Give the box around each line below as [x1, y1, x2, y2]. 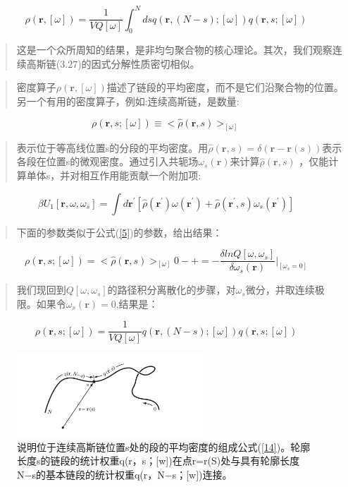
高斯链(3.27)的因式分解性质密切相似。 [26, 56, 200, 71]
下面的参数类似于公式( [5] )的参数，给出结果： [16, 224, 223, 239]
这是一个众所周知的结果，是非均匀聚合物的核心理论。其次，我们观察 [16, 42, 333, 57]
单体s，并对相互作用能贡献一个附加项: [26, 167, 201, 182]
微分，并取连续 [245, 282, 315, 297]
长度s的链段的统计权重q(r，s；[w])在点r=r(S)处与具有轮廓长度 [17, 453, 300, 468]
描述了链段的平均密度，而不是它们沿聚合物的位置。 [106, 80, 344, 95]
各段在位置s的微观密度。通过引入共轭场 [16, 154, 199, 169]
